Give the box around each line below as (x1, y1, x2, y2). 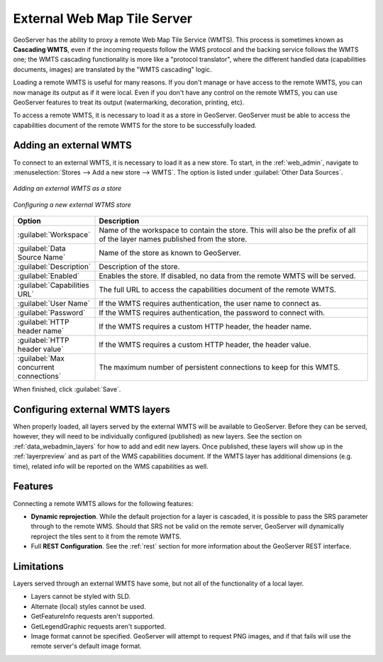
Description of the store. (99, 262, 180, 272)
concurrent (17, 363, 55, 373)
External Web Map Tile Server (13, 11, 193, 26)
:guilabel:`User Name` (17, 299, 90, 309)
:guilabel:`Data (17, 243, 66, 253)
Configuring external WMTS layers (13, 403, 170, 415)
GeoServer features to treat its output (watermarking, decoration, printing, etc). (13, 98, 245, 106)
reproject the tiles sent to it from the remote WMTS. (30, 532, 182, 541)
